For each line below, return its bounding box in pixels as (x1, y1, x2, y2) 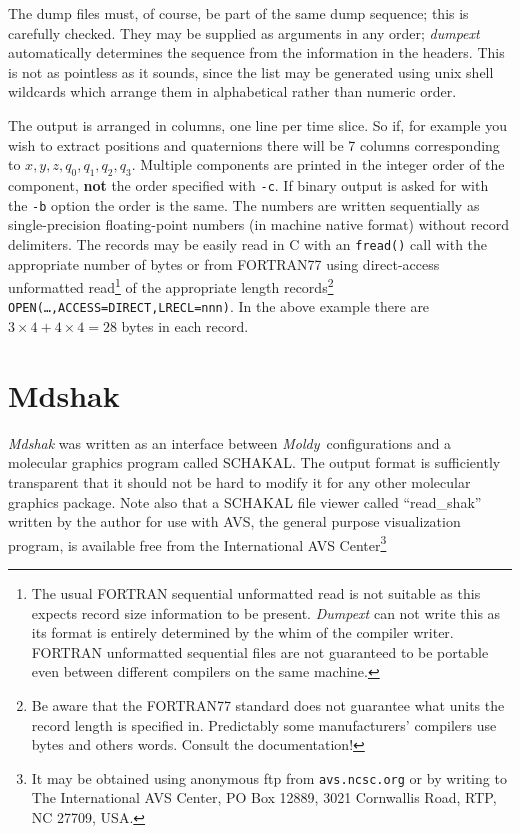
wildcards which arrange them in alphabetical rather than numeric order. (8, 81, 457, 102)
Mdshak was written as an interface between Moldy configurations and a (8, 432, 452, 453)
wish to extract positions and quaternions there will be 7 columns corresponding (8, 134, 500, 155)
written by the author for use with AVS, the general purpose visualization (8, 511, 461, 532)
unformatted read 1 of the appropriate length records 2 (8, 274, 334, 297)
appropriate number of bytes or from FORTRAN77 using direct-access (8, 253, 440, 274)
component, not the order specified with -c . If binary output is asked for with (8, 174, 489, 195)
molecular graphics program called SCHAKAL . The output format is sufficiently (8, 452, 501, 473)
